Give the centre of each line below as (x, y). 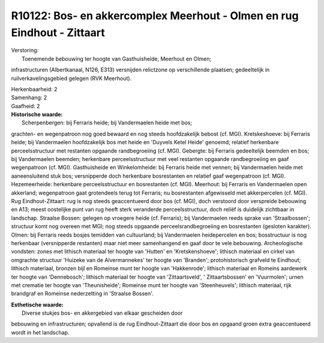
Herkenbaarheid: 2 (34, 89)
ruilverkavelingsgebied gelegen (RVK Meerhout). (71, 78)
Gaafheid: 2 (25, 106)
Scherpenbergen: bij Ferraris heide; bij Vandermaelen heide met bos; (107, 123)
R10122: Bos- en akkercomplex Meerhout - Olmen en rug (155, 16)
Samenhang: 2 (29, 98)
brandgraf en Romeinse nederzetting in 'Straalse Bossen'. (82, 294)
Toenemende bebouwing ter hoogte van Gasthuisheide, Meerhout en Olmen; (117, 59)
